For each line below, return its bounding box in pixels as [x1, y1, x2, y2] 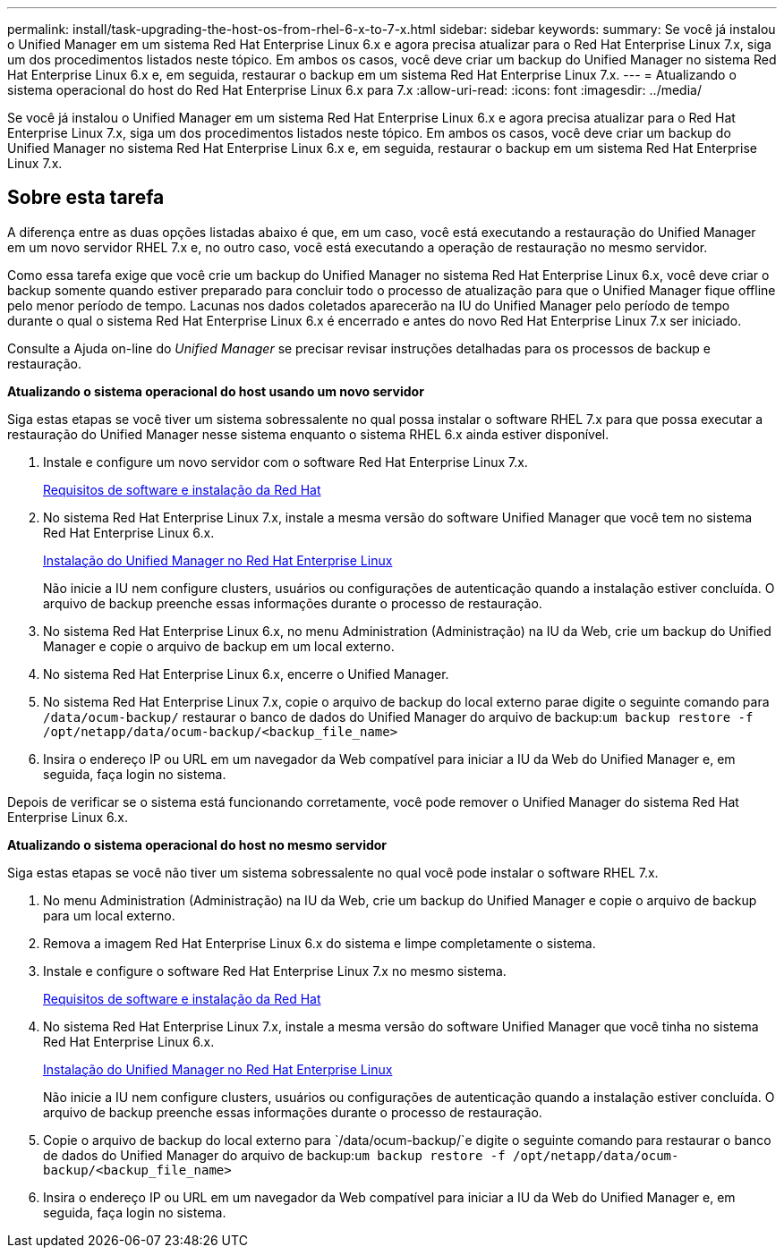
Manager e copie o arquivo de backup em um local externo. [43, 638, 395, 654]
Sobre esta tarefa [7, 186, 165, 209]
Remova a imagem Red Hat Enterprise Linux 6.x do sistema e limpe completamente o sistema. [43, 935, 596, 951]
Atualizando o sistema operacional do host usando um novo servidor [7, 383, 424, 399]
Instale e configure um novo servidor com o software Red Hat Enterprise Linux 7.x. [43, 454, 528, 470]
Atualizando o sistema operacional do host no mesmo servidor [7, 836, 388, 852]
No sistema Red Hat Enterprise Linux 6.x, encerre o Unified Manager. [43, 666, 449, 682]
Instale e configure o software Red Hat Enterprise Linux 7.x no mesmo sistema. [43, 962, 507, 979]
